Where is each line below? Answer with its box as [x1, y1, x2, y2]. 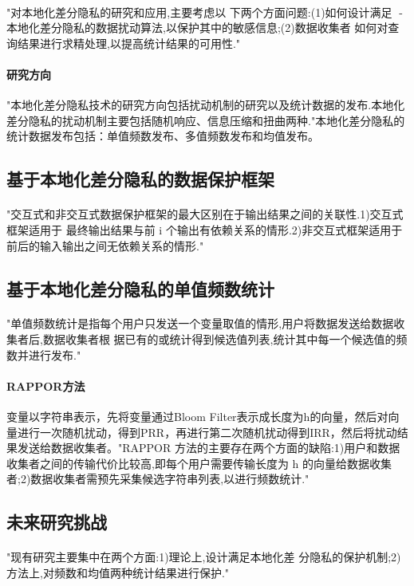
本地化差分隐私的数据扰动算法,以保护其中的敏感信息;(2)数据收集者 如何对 [6, 19, 388, 36]
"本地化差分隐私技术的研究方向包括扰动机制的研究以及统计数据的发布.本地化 [6, 96, 405, 113]
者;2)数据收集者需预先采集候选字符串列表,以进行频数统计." [6, 470, 310, 487]
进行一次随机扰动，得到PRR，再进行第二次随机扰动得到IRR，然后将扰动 [17, 423, 397, 440]
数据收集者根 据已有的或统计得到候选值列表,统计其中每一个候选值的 [42, 331, 396, 348]
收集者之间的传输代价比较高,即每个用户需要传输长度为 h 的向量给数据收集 [6, 454, 392, 471]
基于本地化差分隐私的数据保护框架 [6, 167, 274, 191]
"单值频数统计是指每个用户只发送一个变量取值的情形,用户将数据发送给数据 [6, 315, 394, 332]
